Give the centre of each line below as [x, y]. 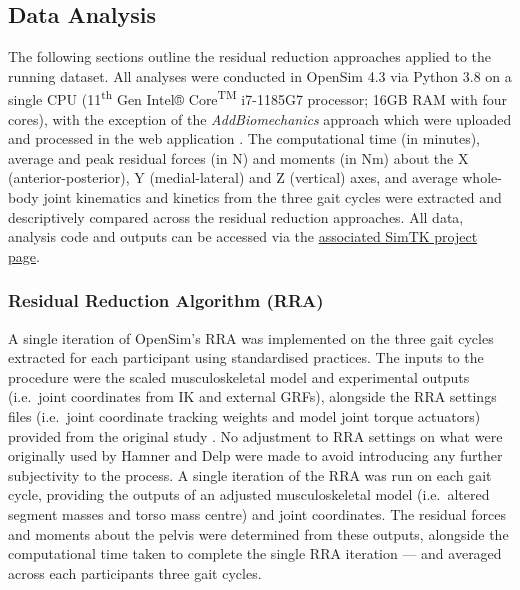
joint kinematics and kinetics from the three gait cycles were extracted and [272, 197]
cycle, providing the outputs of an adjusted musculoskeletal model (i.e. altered [249, 494]
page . [24, 255]
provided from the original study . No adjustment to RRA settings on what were [255, 435]
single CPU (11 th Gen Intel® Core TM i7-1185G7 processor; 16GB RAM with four [258, 98]
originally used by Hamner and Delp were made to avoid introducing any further [255, 455]
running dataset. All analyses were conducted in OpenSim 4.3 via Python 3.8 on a [260, 75]
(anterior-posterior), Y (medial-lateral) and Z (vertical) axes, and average [233, 177]
